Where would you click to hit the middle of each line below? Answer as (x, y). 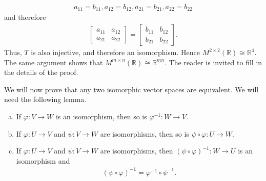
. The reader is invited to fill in (213, 62)
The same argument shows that (54, 62)
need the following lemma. (45, 99)
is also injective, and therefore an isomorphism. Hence (116, 52)
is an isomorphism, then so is (101, 117)
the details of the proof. (41, 72)
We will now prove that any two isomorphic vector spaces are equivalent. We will (131, 89)
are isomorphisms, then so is (145, 133)
